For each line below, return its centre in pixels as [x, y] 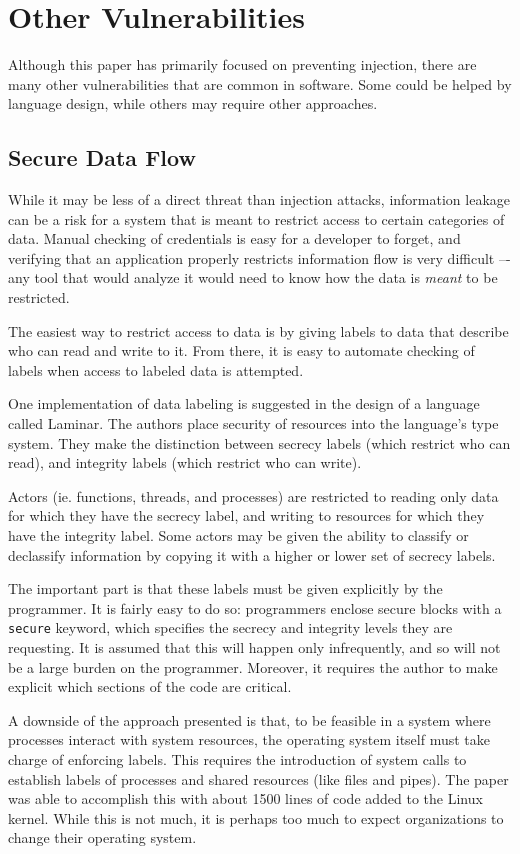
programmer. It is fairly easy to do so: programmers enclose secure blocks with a [255, 607]
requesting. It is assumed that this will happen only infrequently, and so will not [254, 647]
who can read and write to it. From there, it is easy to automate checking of [241, 350]
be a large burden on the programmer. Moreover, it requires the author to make [253, 666]
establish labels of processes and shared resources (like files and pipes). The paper [258, 778]
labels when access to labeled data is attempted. [156, 369]
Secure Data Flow [102, 157]
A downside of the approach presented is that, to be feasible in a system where [249, 719]
